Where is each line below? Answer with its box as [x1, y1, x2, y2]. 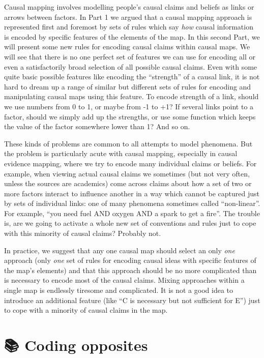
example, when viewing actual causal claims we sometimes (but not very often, [4, 168, 250, 178]
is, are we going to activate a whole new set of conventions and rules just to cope [4, 218, 256, 228]
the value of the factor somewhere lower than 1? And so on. [4, 121, 190, 132]
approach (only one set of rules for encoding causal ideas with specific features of [4, 255, 256, 265]
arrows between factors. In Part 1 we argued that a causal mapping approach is [4, 11, 252, 22]
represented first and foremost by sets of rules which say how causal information [4, 21, 253, 32]
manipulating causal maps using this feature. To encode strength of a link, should [4, 91, 259, 102]
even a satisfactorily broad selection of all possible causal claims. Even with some [4, 61, 257, 72]
